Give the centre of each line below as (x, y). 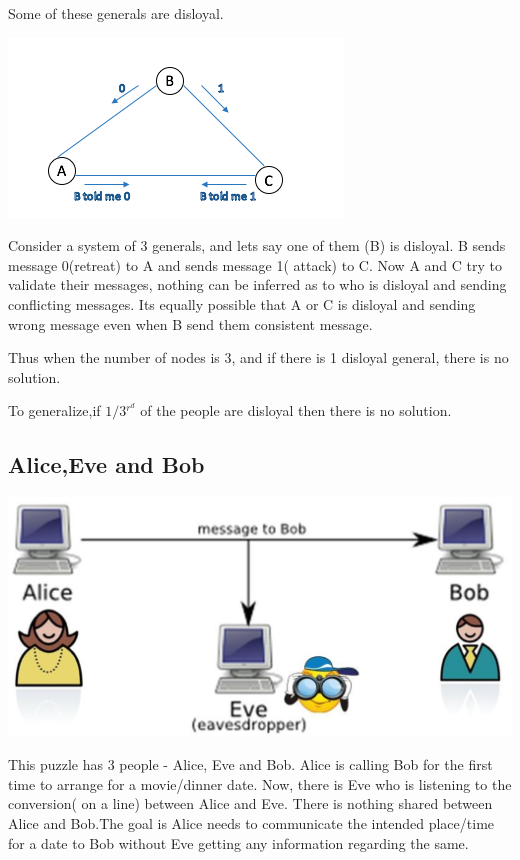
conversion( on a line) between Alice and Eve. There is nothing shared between (250, 803)
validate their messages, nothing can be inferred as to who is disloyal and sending (257, 284)
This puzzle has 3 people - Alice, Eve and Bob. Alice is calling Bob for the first (250, 764)
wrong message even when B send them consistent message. (190, 323)
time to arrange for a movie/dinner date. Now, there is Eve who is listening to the (260, 783)
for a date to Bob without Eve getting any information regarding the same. (238, 842)
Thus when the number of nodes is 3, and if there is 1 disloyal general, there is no (258, 357)
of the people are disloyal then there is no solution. (296, 410)
